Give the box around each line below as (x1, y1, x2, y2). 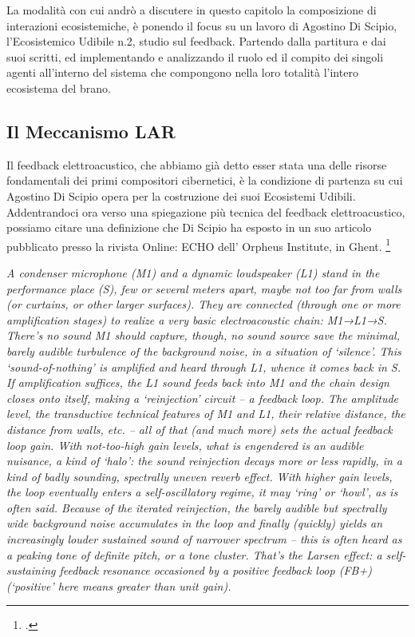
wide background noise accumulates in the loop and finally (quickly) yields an (6, 515, 383, 531)
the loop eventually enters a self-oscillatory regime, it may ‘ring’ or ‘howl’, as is (6, 484, 398, 500)
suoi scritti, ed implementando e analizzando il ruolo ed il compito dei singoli (6, 48, 384, 65)
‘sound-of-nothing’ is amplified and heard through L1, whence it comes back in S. (6, 358, 401, 375)
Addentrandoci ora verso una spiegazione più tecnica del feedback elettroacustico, (6, 203, 405, 220)
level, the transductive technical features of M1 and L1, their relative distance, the (6, 405, 405, 422)
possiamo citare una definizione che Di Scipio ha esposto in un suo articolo (6, 219, 372, 236)
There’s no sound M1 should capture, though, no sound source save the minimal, (6, 327, 400, 344)
